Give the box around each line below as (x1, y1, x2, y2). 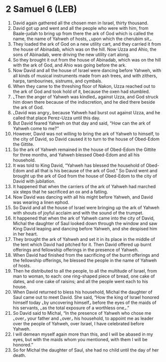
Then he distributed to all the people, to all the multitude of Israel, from (12, 268, 158, 274)
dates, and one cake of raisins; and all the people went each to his (12, 278, 148, 284)
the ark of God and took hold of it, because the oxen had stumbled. (12, 88, 150, 94)
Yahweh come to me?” (12, 125, 59, 131)
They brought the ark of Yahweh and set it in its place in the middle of (12, 236, 155, 242)
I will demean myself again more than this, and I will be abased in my (12, 331, 153, 337)
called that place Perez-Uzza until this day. (12, 115, 101, 121)
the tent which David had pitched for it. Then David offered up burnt (12, 241, 152, 247)
